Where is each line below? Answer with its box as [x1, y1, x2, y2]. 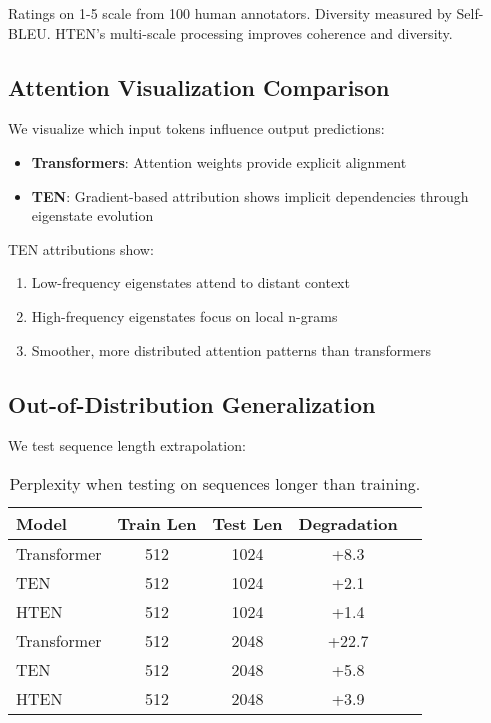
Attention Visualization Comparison [8, 71, 390, 102]
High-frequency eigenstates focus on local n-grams [31, 305, 338, 326]
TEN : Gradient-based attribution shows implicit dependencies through [31, 185, 469, 206]
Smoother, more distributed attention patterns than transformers [31, 339, 432, 360]
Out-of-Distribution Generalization [8, 388, 376, 419]
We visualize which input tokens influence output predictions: [8, 118, 385, 139]
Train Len [117, 511, 197, 535]
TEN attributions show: [8, 238, 154, 259]
